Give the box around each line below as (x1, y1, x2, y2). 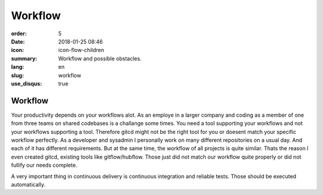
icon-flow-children (58, 47, 105, 54)
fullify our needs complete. (11, 162, 78, 169)
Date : (11, 38, 25, 45)
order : (11, 30, 27, 37)
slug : (11, 72, 24, 79)
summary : (11, 54, 38, 62)
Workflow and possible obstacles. (58, 54, 142, 62)
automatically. (11, 181, 46, 188)
